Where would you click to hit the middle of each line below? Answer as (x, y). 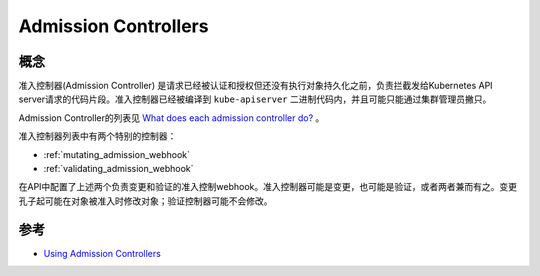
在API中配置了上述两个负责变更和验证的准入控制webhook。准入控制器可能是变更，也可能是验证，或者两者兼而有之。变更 (268, 187)
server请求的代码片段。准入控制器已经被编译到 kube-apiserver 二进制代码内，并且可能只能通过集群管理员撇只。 (255, 99)
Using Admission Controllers (102, 253)
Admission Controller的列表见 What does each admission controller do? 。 (171, 117)
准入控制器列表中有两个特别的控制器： (97, 136)
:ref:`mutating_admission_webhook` (116, 154)
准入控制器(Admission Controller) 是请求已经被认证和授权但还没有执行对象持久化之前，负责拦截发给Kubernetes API (256, 86)
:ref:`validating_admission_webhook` (118, 169)
